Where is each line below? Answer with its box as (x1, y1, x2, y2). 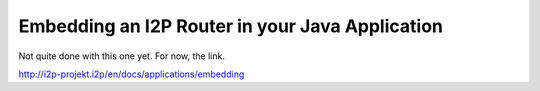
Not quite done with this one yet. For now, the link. (18, 50, 225, 62)
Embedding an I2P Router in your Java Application (18, 15, 444, 37)
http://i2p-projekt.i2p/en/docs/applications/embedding (18, 68, 245, 80)
